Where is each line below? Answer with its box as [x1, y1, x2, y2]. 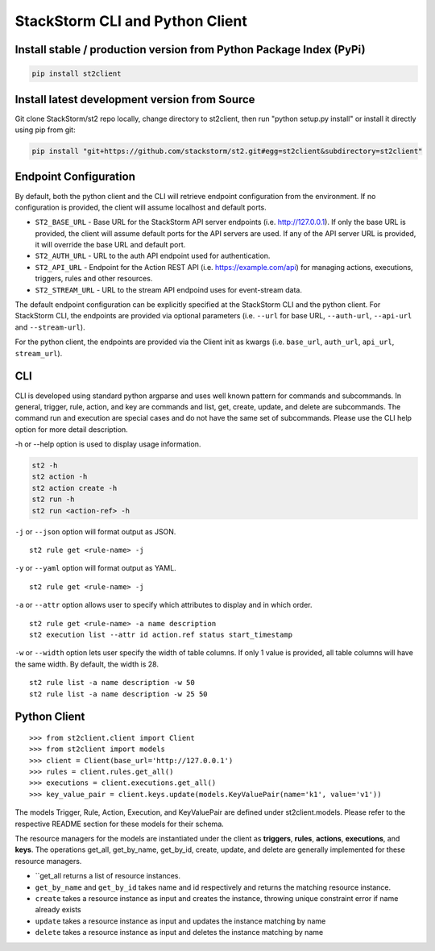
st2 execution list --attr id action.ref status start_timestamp [29, 629, 293, 639]
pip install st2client [31, 69, 122, 78]
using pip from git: [14, 125, 76, 135]
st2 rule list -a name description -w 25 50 [29, 689, 209, 699]
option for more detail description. [14, 424, 128, 434]
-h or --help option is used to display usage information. [14, 439, 201, 449]
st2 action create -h [31, 484, 118, 492]
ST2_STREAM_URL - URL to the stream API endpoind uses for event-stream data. [35, 284, 302, 294]
